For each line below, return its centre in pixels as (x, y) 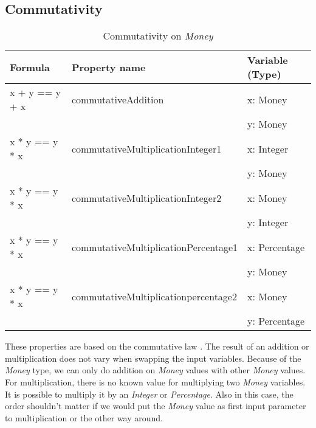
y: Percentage (276, 321)
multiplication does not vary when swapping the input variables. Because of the (153, 358)
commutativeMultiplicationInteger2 (146, 198)
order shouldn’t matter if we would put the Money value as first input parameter (156, 406)
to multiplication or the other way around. (84, 417)
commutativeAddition (118, 99)
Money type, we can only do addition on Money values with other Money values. (155, 370)
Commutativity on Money (158, 36)
